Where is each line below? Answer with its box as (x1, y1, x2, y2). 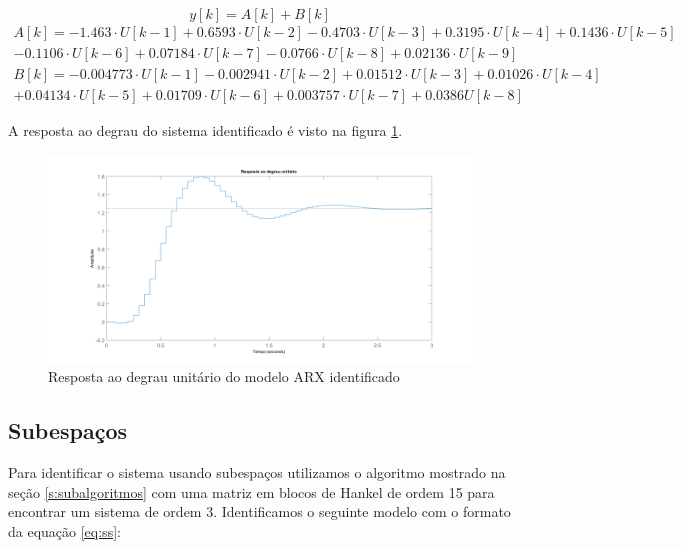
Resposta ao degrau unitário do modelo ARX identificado (48, 366, 400, 387)
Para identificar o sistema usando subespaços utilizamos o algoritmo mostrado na (8, 461, 506, 482)
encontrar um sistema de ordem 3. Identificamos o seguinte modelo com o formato (8, 501, 511, 522)
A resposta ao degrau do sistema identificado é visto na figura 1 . (8, 120, 403, 141)
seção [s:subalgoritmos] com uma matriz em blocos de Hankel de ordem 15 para (8, 481, 495, 502)
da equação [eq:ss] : (8, 520, 121, 541)
